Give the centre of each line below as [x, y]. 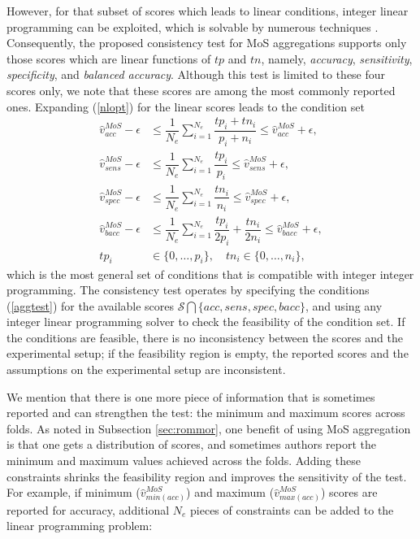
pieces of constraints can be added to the [292, 509]
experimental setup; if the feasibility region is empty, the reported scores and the [208, 353]
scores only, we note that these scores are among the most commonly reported [201, 90]
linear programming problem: [80, 526]
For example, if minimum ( [74, 492]
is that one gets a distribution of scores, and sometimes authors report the [192, 444]
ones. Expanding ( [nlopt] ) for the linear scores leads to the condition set [186, 106]
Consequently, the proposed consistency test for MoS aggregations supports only [207, 43]
